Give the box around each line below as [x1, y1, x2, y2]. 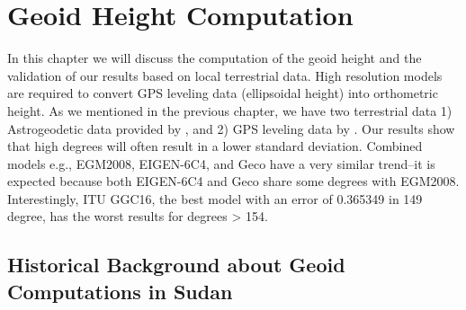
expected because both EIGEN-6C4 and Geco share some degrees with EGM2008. [7, 172, 460, 190]
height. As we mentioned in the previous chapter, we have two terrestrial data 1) [7, 101, 453, 120]
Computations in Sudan [7, 277, 233, 305]
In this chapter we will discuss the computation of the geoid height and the [7, 49, 422, 67]
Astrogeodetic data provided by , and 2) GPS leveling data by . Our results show [7, 119, 455, 137]
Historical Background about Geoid [7, 251, 345, 279]
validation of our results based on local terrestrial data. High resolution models [7, 66, 443, 84]
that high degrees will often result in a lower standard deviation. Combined [7, 137, 423, 155]
